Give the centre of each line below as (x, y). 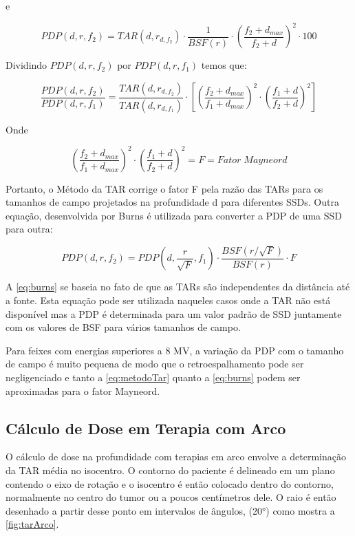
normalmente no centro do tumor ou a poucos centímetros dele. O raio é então (171, 497)
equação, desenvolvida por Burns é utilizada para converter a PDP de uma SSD (174, 215)
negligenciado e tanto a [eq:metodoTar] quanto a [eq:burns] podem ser (153, 377)
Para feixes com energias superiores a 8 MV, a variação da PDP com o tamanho (175, 350)
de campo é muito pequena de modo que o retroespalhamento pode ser (155, 364)
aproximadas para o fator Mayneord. (83, 390)
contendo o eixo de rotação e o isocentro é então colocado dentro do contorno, (170, 483)
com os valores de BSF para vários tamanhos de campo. (123, 327)
